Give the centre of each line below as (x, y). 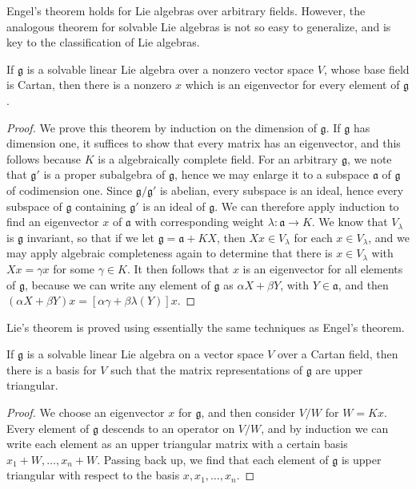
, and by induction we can (325, 428)
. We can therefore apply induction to (307, 206)
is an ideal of (174, 206)
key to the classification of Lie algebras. (103, 42)
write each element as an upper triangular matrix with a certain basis (177, 444)
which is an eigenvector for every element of (292, 85)
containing (101, 206)
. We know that (350, 222)
